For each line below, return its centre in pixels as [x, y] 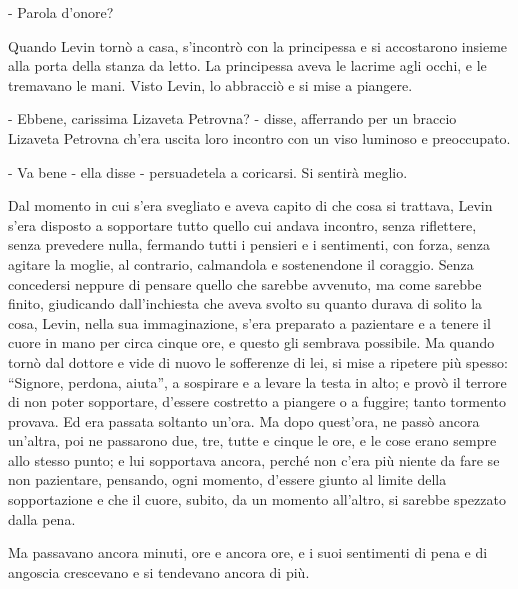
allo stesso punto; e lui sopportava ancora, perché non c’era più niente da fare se [254, 459]
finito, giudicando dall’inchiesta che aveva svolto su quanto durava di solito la [245, 303]
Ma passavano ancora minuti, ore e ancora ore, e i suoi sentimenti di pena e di [248, 552]
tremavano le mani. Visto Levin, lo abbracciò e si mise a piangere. [210, 84]
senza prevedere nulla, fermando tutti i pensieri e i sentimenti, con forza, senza [249, 244]
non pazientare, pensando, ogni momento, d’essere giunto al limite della [227, 479]
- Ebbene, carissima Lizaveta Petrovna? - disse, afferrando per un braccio [232, 118]
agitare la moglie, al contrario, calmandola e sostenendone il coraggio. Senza [241, 263]
